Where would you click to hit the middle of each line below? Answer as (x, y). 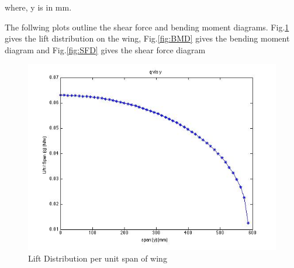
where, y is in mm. (38, 7)
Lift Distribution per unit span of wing (98, 258)
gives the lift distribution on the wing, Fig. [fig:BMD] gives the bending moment (147, 38)
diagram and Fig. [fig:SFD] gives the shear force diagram (105, 49)
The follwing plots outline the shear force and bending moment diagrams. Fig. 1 (147, 27)
